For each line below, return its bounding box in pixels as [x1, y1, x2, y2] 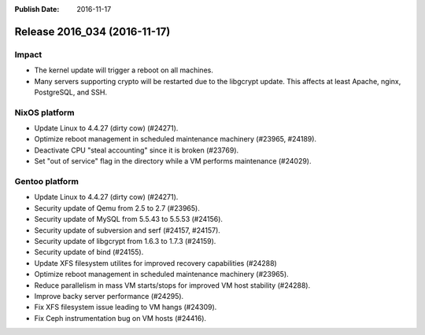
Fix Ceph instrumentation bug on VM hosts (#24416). [34, 313, 207, 322]
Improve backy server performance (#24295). [34, 291, 184, 300]
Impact [14, 49, 42, 60]
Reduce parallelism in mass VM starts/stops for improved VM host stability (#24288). [34, 280, 311, 290]
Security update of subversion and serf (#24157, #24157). [34, 225, 220, 235]
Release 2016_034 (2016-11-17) [14, 24, 171, 39]
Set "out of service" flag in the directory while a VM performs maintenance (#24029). [34, 156, 312, 166]
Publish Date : [14, 5, 60, 13]
